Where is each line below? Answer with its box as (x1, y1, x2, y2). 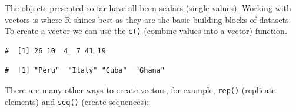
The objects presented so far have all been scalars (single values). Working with (5, 2, 291, 13)
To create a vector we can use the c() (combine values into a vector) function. (5, 25, 287, 37)
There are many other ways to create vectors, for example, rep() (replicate (5, 84, 276, 96)
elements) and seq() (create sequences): (5, 95, 149, 107)
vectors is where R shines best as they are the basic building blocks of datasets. (5, 13, 291, 25)
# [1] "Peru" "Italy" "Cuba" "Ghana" (5, 66, 165, 75)
